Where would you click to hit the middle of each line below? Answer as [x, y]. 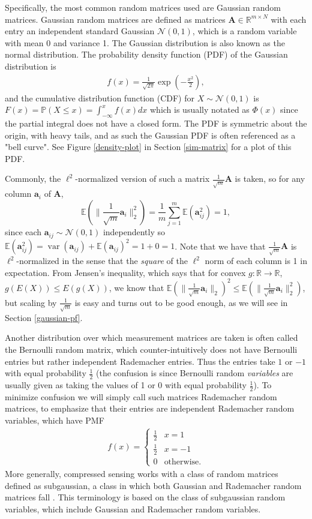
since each [23, 232]
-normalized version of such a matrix [142, 178]
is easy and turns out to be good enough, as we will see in [181, 302]
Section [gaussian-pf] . [44, 317]
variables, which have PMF [55, 420]
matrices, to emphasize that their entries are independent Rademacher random [150, 408]
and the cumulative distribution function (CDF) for [100, 97]
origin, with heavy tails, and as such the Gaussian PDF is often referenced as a [150, 135]
